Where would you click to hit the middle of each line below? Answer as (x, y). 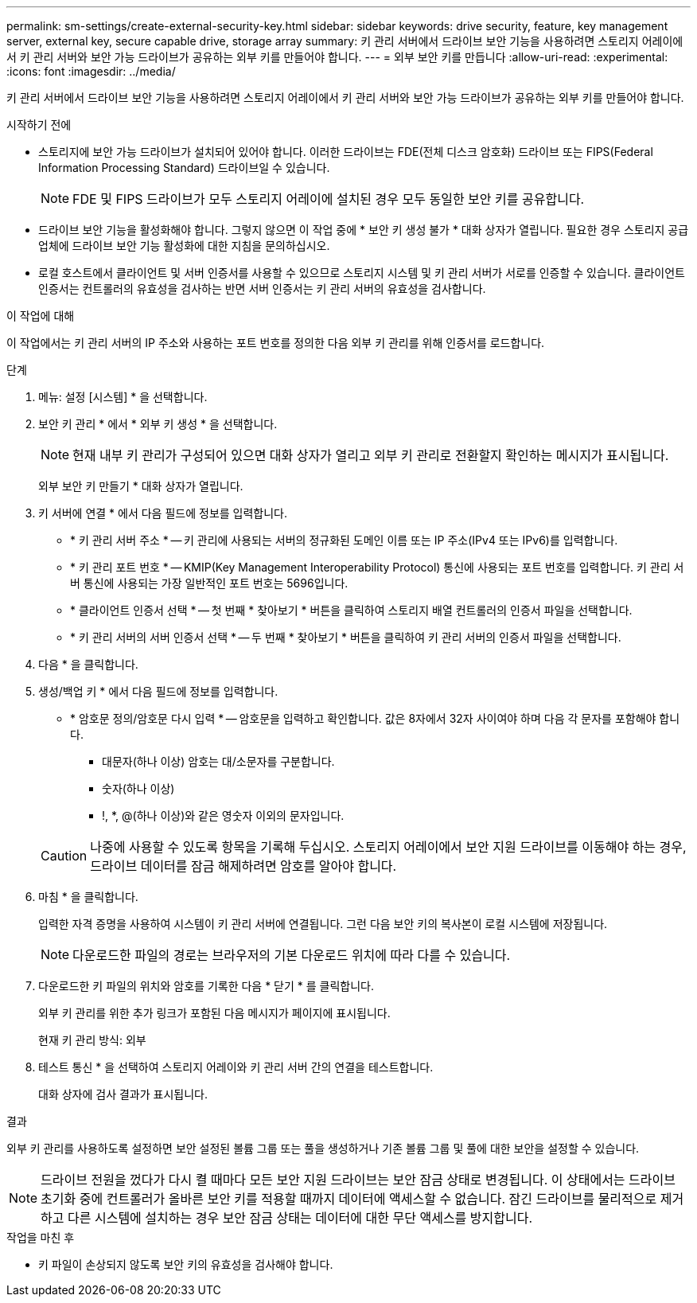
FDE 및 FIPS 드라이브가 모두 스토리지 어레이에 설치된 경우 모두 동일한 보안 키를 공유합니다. (329, 199)
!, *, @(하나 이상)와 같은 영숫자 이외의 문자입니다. (223, 815)
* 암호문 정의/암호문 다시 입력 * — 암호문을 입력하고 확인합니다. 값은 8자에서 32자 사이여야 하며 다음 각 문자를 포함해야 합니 (375, 718)
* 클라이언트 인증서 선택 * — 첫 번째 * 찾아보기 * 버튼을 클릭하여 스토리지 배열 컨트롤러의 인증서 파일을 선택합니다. (351, 610)
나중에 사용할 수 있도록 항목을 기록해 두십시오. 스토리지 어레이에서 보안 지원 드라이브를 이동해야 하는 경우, (388, 847)
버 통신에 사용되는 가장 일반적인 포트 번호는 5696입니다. (209, 583)
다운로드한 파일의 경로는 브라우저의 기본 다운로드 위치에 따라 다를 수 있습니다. (292, 955)
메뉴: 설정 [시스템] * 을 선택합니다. (123, 397)
